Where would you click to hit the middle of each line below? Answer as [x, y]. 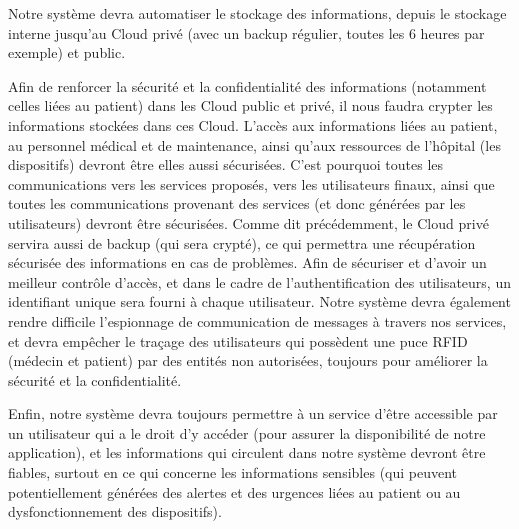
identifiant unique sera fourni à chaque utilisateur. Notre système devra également [259, 301]
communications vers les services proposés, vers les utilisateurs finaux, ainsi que [251, 183]
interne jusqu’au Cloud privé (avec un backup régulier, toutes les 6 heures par [246, 32]
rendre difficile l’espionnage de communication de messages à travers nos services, [257, 320]
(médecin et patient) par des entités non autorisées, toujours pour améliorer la [248, 360]
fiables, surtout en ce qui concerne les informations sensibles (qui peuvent [233, 472]
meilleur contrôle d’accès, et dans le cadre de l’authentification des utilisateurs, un [259, 281]
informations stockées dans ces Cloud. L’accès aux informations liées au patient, [253, 124]
